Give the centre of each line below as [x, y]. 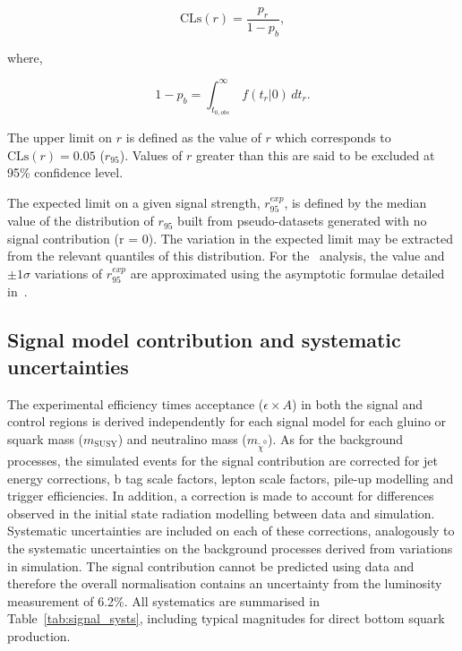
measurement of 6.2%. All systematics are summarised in [163, 600]
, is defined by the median [355, 202]
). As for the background [336, 438]
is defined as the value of [193, 137]
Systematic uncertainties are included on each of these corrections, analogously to [231, 531]
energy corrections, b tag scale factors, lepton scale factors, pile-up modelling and [231, 478]
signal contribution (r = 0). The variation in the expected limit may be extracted [231, 238]
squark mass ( [46, 438]
